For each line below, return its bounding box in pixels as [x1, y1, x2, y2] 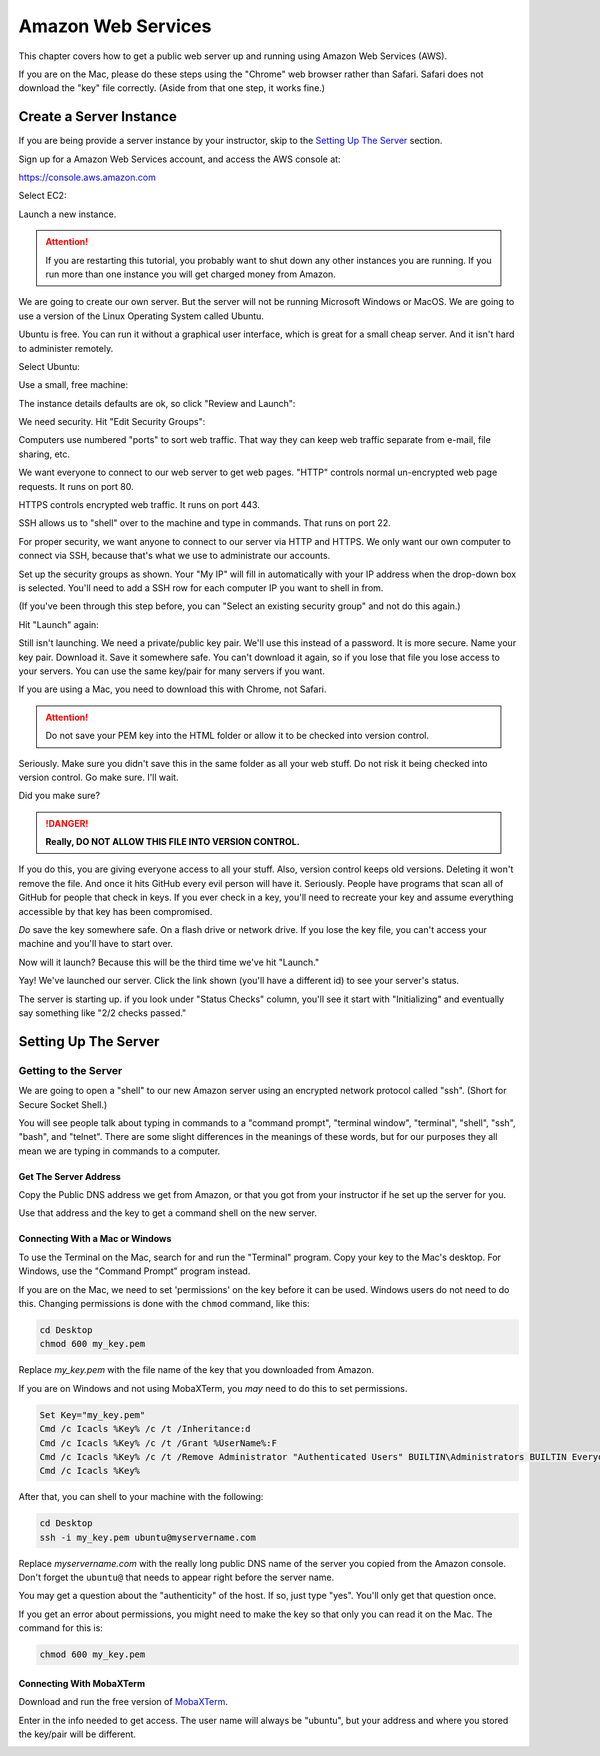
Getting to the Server [18, 1063, 123, 1077]
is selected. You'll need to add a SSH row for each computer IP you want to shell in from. [18, 582, 384, 594]
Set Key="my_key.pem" [39, 1409, 146, 1420]
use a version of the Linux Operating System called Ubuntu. [18, 310, 265, 322]
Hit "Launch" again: [18, 618, 99, 630]
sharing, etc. [18, 448, 70, 460]
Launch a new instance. [18, 208, 117, 220]
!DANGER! [45, 817, 89, 829]
